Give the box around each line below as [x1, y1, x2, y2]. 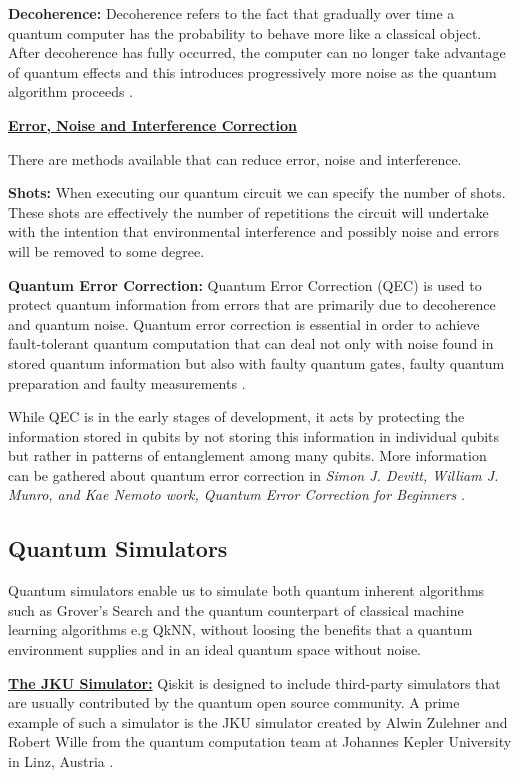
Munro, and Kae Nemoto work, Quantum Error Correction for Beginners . [8, 484, 465, 505]
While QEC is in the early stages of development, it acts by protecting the [8, 406, 465, 427]
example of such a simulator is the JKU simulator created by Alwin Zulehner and [8, 711, 508, 732]
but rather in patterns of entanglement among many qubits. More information [8, 445, 487, 466]
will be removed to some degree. [8, 240, 205, 261]
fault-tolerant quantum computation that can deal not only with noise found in [8, 333, 494, 354]
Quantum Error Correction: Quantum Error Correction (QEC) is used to [8, 274, 482, 295]
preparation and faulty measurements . [8, 372, 246, 393]
